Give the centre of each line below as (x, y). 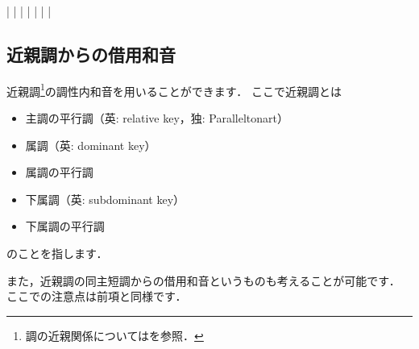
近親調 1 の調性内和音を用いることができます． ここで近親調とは (174, 89)
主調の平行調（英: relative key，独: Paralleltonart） (157, 118)
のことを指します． (57, 253)
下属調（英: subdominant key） (105, 199)
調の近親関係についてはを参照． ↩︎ (114, 335)
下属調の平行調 (65, 226)
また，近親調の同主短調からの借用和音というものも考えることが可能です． (203, 280)
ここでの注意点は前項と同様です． (97, 296)
